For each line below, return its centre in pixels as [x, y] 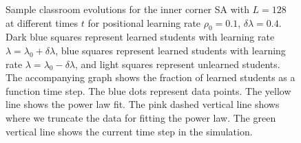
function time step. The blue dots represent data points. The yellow [148, 90]
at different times [42, 22]
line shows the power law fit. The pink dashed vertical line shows [143, 104]
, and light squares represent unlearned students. [178, 64]
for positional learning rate [144, 22]
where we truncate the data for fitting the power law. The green [141, 117]
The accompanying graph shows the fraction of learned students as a [150, 77]
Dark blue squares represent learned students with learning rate [140, 37]
